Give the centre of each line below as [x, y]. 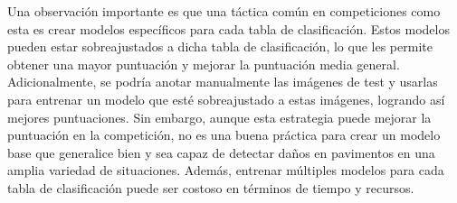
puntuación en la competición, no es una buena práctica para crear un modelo [224, 135]
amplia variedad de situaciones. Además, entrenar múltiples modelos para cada [226, 170]
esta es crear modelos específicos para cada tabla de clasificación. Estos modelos [228, 28]
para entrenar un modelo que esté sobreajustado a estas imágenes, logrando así [226, 99]
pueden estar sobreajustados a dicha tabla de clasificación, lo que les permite [220, 46]
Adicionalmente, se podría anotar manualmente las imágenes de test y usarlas [223, 82]
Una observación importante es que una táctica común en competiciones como [224, 11]
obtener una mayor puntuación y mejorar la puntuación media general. [204, 64]
